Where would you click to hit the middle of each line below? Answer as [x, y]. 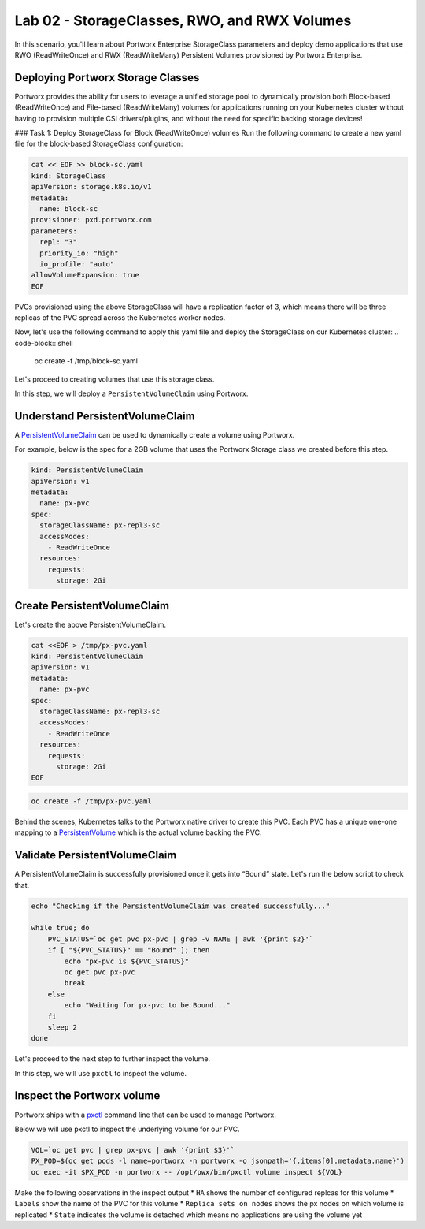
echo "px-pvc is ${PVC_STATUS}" [126, 961]
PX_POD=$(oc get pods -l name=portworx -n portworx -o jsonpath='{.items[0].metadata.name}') [218, 1161]
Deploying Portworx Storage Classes [107, 78]
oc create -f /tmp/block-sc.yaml [86, 361]
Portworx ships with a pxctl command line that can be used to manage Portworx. [146, 1115]
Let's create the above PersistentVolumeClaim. [91, 624]
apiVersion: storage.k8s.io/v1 [92, 187]
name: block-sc [69, 209]
